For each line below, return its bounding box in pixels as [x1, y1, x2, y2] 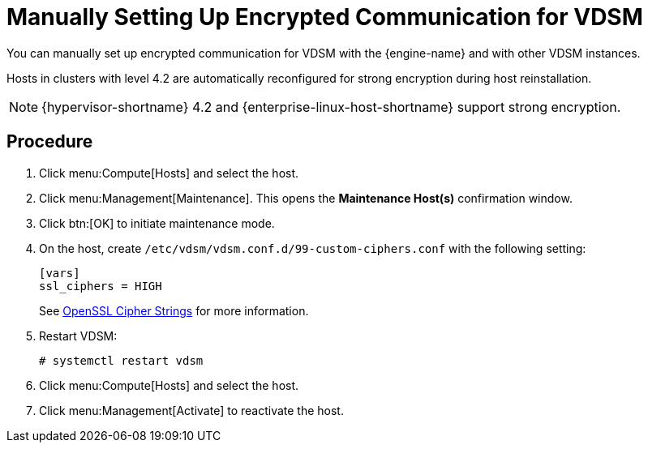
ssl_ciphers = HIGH [39, 279, 162, 293]
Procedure [6, 131, 93, 152]
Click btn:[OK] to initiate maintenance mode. [39, 216, 275, 230]
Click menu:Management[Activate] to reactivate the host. [39, 403, 344, 417]
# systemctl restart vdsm [39, 353, 204, 367]
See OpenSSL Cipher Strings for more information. [39, 303, 309, 318]
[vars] [39, 266, 80, 280]
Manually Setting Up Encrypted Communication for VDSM [6, 3, 643, 31]
